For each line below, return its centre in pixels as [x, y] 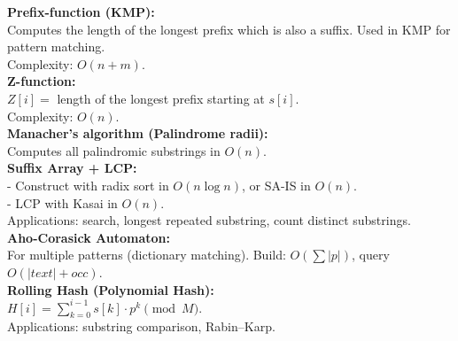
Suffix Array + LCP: [72, 168]
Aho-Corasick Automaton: [89, 237]
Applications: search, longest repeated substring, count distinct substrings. [209, 220]
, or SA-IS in [276, 185]
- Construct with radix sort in [88, 185]
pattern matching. [56, 46]
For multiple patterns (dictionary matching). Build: [147, 255]
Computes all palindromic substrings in [114, 150]
